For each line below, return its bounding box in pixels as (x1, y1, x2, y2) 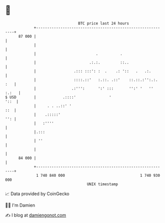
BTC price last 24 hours (78, 21, 129, 26)
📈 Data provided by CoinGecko (5, 191, 70, 197)
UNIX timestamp (86, 181, 119, 187)
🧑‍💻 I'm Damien (5, 202, 36, 208)
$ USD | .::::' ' (5, 94, 112, 100)
